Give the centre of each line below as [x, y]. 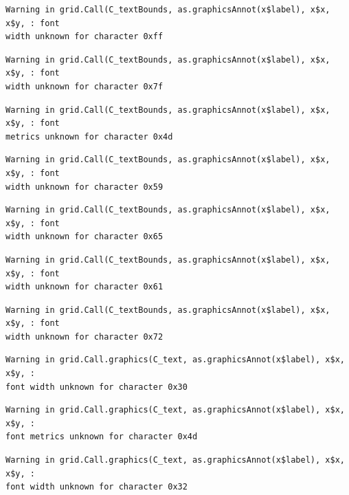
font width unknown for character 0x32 [97, 487]
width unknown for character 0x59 [85, 187]
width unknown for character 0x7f [85, 86]
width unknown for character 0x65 [85, 237]
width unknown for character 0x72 [85, 337]
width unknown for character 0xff [85, 37]
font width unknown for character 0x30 [97, 387]
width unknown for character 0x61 [85, 287]
